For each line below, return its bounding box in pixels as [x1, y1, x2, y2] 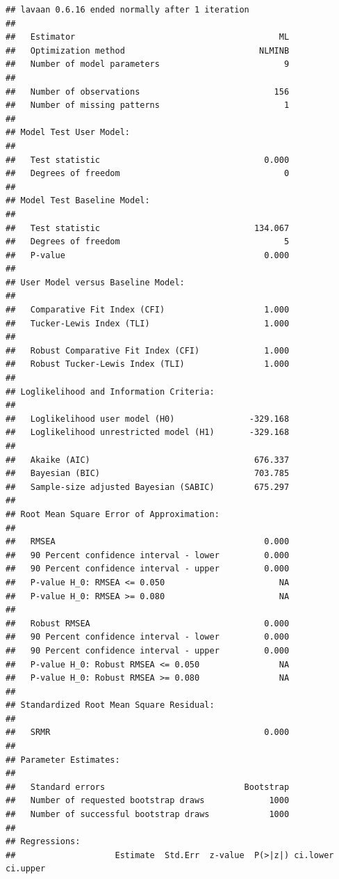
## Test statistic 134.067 [6, 223, 290, 233]
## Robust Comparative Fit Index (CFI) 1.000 [6, 345, 290, 356]
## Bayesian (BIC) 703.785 [6, 468, 290, 479]
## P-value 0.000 [6, 250, 290, 260]
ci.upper [6, 864, 46, 874]
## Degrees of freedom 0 [6, 168, 290, 179]
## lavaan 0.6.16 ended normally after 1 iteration [6, 5, 249, 15]
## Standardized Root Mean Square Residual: [6, 700, 215, 711]
